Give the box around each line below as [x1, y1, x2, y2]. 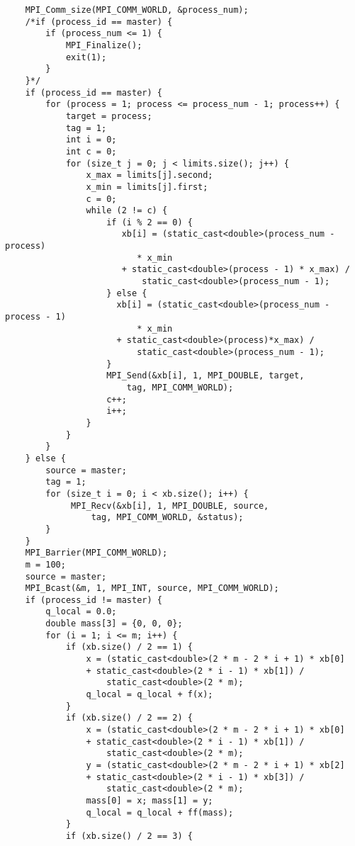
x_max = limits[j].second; [86, 170, 213, 181]
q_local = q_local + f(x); [86, 689, 213, 700]
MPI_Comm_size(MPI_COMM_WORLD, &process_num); [25, 5, 249, 15]
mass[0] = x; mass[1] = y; [86, 795, 213, 806]
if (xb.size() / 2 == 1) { [65, 642, 193, 653]
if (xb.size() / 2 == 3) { [65, 830, 193, 841]
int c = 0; [65, 146, 117, 157]
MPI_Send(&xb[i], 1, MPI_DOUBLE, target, [106, 371, 305, 381]
